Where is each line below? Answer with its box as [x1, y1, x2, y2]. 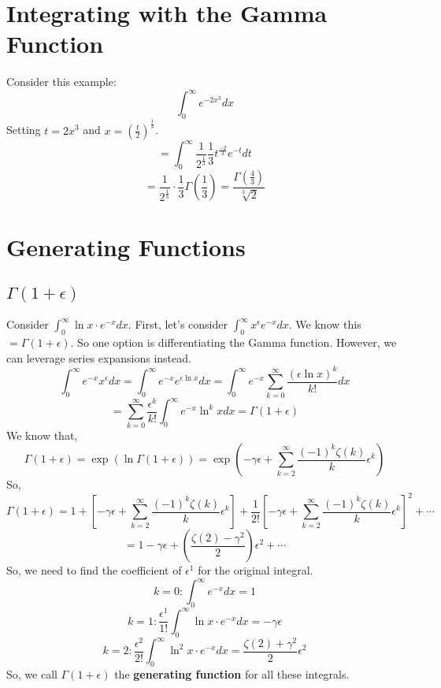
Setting [6, 121, 41, 138]
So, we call [6, 665, 57, 682]
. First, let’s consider [128, 316, 228, 333]
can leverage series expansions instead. [6, 349, 191, 366]
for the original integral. [198, 562, 313, 578]
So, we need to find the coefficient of [6, 562, 182, 578]
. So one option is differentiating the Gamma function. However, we [70, 334, 397, 351]
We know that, [6, 426, 78, 443]
